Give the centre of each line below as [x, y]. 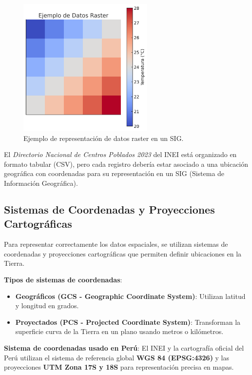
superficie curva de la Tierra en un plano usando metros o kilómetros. [119, 331]
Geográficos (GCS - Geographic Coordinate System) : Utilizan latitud [130, 296]
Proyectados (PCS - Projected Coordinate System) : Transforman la [128, 322]
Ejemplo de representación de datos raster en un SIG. [104, 138]
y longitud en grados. [47, 306]
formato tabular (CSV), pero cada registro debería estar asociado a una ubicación [126, 164]
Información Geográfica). [41, 183]
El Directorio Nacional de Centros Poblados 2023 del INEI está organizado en [120, 154]
